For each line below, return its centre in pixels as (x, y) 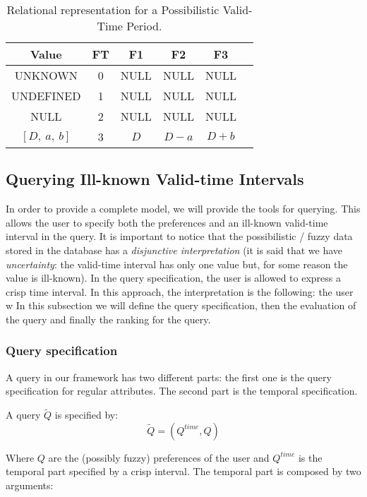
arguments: (30, 485)
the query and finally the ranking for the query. (108, 319)
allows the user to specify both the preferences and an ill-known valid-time (167, 222)
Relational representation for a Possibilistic (113, 10)
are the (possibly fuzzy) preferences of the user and (159, 457)
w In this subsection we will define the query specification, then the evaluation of (181, 305)
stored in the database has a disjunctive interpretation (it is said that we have (174, 250)
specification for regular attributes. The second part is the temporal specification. (182, 391)
